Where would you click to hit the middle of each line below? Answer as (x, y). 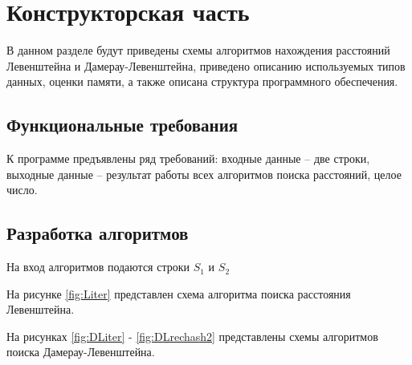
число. (22, 190)
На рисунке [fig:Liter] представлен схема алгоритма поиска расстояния (179, 293)
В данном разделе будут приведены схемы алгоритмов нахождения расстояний (198, 50)
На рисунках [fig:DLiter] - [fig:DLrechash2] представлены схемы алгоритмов (192, 336)
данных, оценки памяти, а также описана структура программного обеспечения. (202, 81)
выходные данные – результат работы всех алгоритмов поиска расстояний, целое (204, 174)
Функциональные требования (122, 125)
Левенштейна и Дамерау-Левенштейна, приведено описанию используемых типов (206, 65)
